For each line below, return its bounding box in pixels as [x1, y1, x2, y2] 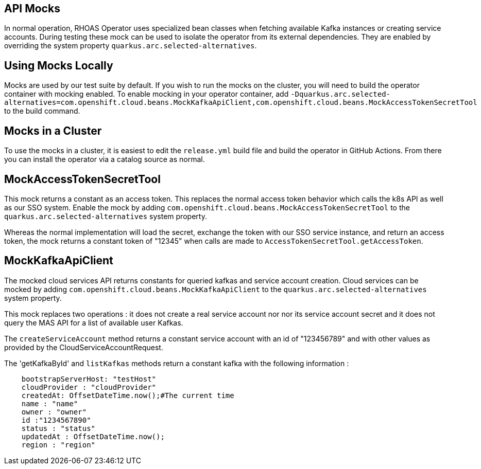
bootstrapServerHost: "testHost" [21, 374, 157, 383]
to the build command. [4, 106, 80, 116]
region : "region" [21, 440, 96, 449]
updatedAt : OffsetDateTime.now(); [21, 432, 165, 441]
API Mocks [4, 2, 60, 15]
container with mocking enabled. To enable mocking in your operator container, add [4, 89, 289, 99]
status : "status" [21, 424, 96, 432]
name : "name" [21, 399, 78, 408]
